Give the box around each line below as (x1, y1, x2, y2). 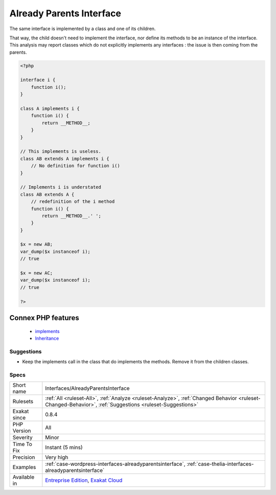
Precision (12, 454, 35, 461)
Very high (45, 454, 68, 461)
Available (12, 474, 35, 481)
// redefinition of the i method (31, 199, 115, 204)
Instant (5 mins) (45, 444, 83, 451)
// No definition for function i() (31, 163, 120, 169)
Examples (12, 464, 36, 471)
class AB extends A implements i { (20, 156, 109, 161)
